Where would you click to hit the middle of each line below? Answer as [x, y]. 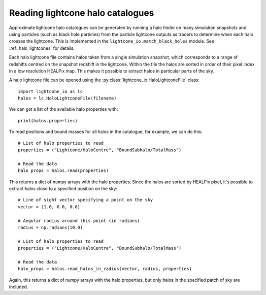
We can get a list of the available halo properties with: [64, 109]
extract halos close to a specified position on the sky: [63, 188]
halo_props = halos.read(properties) [64, 171]
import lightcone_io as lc [50, 91]
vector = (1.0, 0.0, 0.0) [49, 207]
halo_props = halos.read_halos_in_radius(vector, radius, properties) [105, 269]
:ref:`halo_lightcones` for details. [42, 48]
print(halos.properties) [48, 120]
